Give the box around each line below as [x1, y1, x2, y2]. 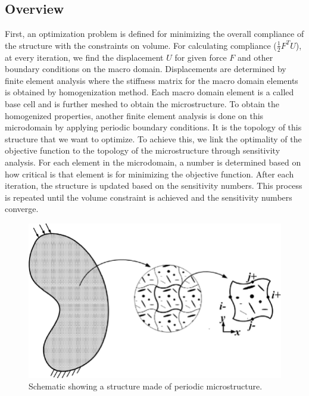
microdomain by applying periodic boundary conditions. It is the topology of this [5, 121, 302, 133]
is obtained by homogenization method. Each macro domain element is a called [5, 86, 294, 98]
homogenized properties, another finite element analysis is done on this [5, 109, 264, 121]
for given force [174, 51, 227, 63]
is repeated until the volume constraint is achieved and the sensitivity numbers [5, 191, 292, 203]
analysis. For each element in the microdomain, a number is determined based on [5, 155, 301, 168]
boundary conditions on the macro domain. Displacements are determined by [5, 63, 286, 75]
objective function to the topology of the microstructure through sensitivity [5, 144, 280, 157]
